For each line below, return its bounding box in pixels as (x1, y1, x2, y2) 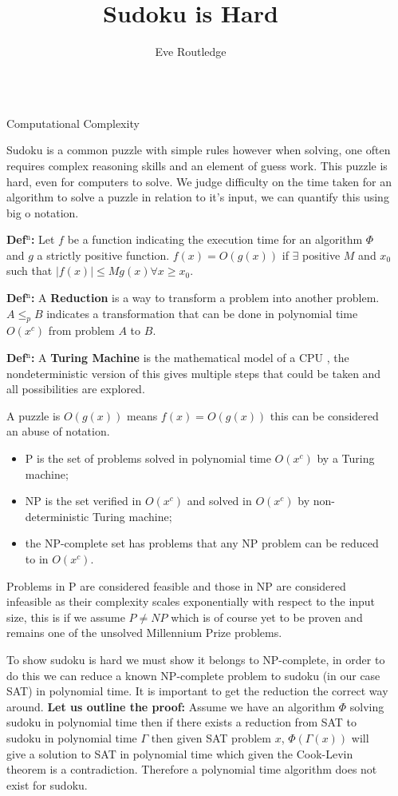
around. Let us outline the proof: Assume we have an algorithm (6, 698, 336, 714)
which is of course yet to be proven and (171, 608, 363, 625)
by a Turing (317, 450, 375, 467)
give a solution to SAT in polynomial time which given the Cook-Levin (6, 745, 353, 762)
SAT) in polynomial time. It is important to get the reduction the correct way (6, 683, 388, 699)
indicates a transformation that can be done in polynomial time (46, 304, 358, 321)
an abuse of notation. (6, 423, 110, 440)
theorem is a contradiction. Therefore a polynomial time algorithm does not (6, 761, 377, 778)
